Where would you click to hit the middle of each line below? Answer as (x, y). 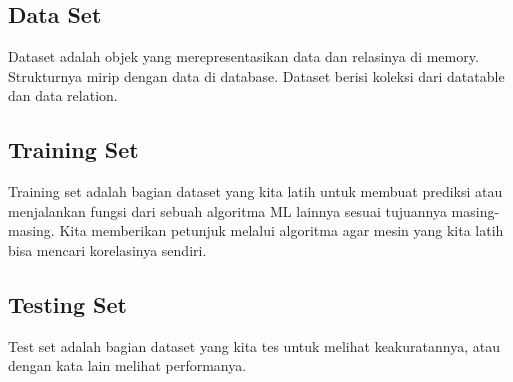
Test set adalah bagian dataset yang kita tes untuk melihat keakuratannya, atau (254, 345)
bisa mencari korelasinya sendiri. (107, 249)
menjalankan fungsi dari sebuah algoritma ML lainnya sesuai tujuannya (227, 210)
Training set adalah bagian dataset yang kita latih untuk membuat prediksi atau (255, 191)
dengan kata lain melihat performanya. (127, 365)
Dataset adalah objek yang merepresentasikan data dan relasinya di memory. (243, 56)
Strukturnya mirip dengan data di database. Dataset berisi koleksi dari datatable (256, 75)
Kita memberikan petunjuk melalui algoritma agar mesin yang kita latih (281, 230)
